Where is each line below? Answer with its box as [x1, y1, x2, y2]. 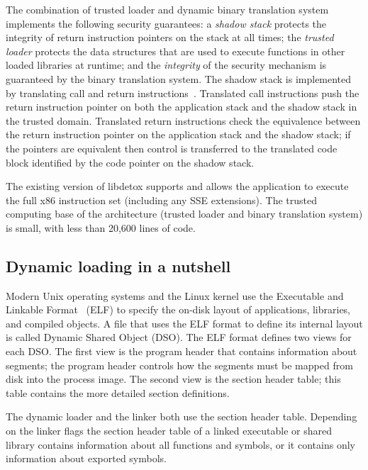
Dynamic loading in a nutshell [6, 254, 231, 276]
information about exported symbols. [6, 451, 167, 466]
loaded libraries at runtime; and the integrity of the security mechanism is [6, 57, 327, 72]
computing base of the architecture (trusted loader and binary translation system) [6, 206, 363, 221]
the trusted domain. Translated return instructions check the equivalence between [6, 113, 361, 128]
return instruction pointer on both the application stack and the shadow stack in [6, 99, 357, 114]
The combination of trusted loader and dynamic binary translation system [6, 2, 329, 16]
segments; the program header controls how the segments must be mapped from [6, 357, 353, 372]
